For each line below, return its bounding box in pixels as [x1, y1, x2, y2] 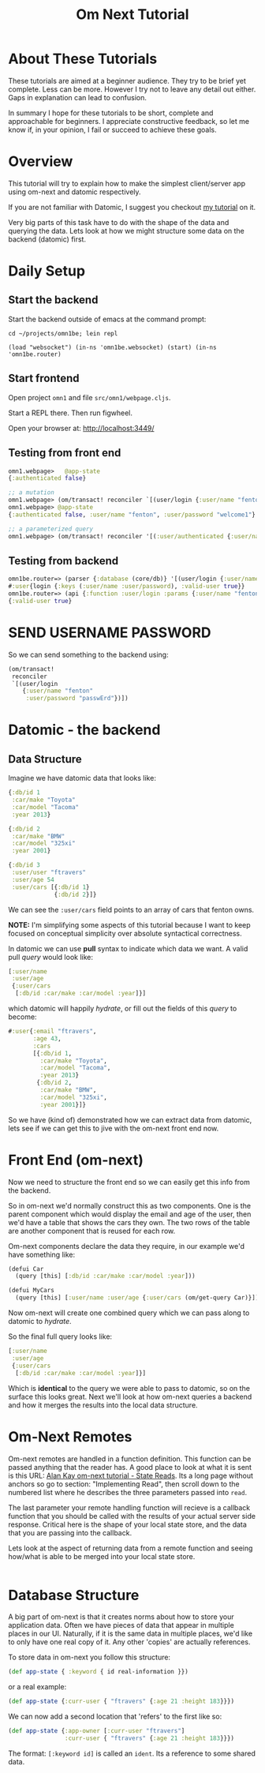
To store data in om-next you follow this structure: [8, 1652, 171, 1662]
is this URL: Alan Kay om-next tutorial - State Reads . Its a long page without [8, 1471, 254, 1480]
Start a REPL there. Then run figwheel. [8, 408, 132, 418]
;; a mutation [8, 489, 55, 497]
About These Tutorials [8, 50, 158, 68]
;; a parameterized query [8, 525, 93, 533]
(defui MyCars [8, 1287, 55, 1295]
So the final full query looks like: [8, 1332, 113, 1341]
